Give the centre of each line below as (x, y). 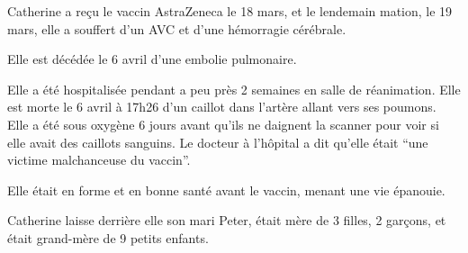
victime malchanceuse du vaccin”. (99, 160)
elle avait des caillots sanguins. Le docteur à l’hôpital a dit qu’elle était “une (218, 142)
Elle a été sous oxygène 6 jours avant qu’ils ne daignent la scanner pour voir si (223, 124)
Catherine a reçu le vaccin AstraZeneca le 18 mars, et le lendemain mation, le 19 (230, 11)
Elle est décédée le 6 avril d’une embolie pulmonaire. (152, 59)
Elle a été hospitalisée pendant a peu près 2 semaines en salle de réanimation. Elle (234, 89)
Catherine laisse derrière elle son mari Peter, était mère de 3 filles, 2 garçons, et (227, 220)
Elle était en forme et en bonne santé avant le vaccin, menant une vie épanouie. (226, 190)
